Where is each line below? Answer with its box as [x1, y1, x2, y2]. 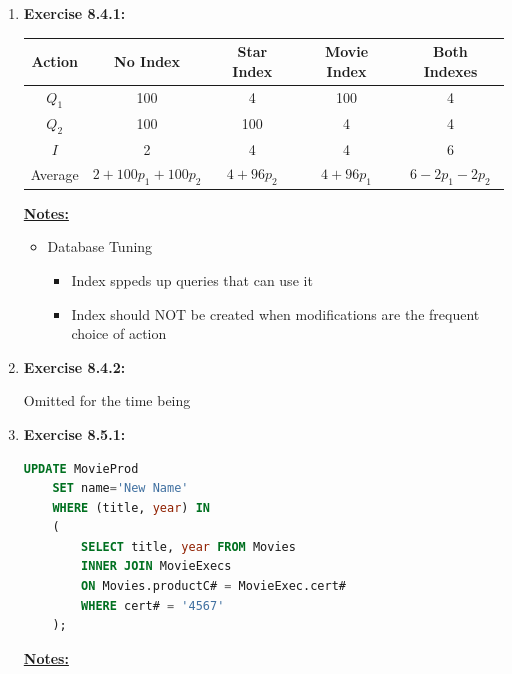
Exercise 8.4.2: [23, 356, 126, 377]
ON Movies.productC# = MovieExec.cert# [81, 579, 346, 594]
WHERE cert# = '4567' [81, 598, 225, 613]
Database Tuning [47, 236, 153, 257]
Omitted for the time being [23, 390, 191, 411]
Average [30, 164, 79, 185]
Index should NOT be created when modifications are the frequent [71, 303, 480, 324]
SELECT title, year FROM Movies [81, 539, 296, 554]
